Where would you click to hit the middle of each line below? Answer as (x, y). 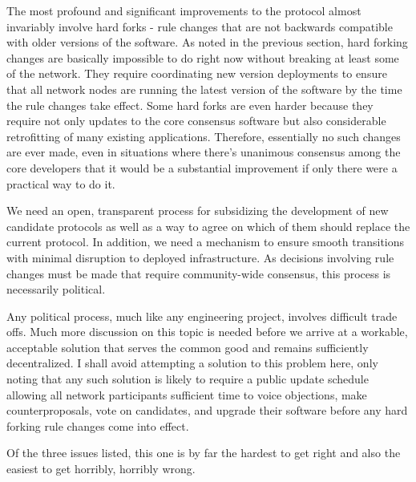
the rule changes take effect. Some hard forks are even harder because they (190, 105)
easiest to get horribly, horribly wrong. (101, 469)
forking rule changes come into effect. (98, 425)
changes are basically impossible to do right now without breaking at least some (203, 57)
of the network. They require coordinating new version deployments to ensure (197, 73)
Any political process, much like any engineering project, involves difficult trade (202, 316)
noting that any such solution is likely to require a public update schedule (188, 379)
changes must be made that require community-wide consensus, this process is (199, 273)
